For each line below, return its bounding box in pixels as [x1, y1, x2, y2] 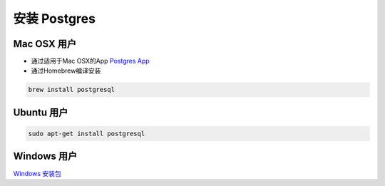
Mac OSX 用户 [13, 38, 77, 50]
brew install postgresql [28, 86, 115, 94]
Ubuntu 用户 [13, 106, 68, 118]
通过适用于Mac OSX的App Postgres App [31, 57, 150, 66]
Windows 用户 [13, 150, 78, 162]
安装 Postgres [13, 11, 96, 26]
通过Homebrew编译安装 [31, 66, 101, 75]
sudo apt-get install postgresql [28, 130, 145, 138]
